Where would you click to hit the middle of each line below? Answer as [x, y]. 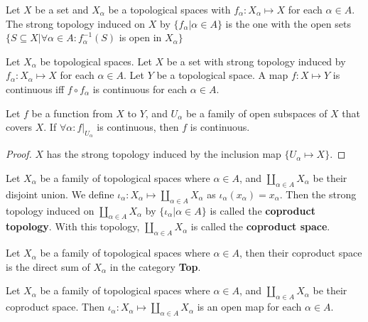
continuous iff [35, 88]
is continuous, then [138, 127]
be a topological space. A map [222, 75]
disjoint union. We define [60, 194]
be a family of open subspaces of [256, 113]
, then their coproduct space [301, 253]
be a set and [62, 9]
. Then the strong [318, 194]
